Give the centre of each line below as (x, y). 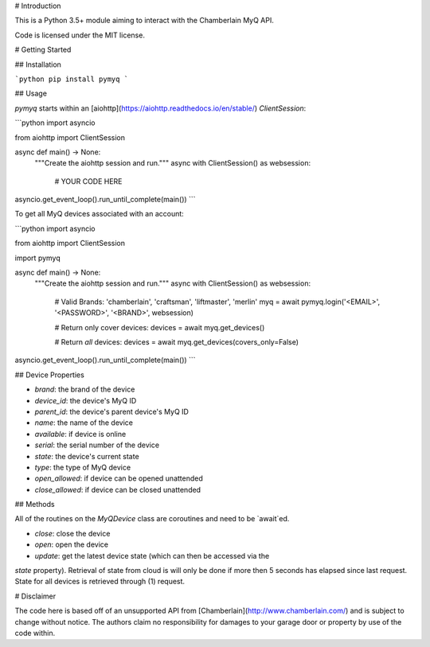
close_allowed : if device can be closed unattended (118, 489)
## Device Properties (50, 375)
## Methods (35, 505)
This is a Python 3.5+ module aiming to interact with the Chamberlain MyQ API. (145, 21)
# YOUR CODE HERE (88, 181)
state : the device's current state (87, 456)
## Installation (38, 64)
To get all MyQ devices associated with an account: (100, 214)
